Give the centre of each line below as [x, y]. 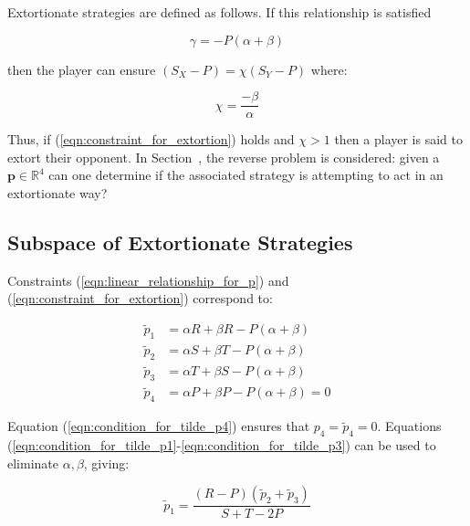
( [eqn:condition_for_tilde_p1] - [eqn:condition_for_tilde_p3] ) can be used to [222, 445]
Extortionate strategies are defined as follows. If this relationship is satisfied [219, 12]
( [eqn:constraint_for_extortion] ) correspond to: [140, 298]
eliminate [33, 463]
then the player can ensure [82, 69]
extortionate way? [57, 193]
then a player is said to [398, 139]
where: [329, 69]
